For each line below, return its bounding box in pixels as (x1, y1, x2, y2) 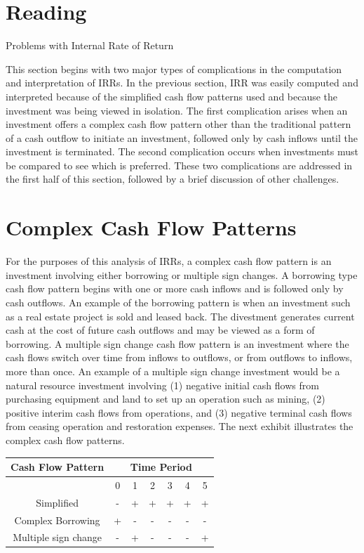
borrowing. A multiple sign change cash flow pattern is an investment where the (6, 336, 349, 351)
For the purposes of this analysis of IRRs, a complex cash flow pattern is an (6, 254, 332, 268)
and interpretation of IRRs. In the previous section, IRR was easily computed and (6, 75, 358, 90)
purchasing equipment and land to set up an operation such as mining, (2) (6, 391, 325, 406)
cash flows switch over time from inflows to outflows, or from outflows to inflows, (6, 350, 353, 365)
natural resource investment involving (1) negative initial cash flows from (6, 377, 319, 392)
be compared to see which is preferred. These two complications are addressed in (6, 157, 353, 172)
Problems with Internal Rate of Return (6, 38, 174, 53)
